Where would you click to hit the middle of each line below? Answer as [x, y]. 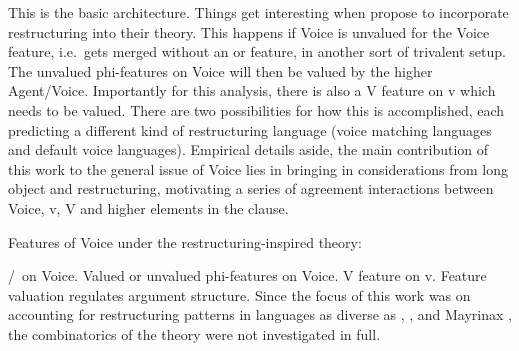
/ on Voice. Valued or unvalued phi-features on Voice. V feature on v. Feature [247, 275]
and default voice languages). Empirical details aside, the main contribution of [248, 149]
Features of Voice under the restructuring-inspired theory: [185, 241]
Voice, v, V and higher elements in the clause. [148, 207]
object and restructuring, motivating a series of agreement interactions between [251, 188]
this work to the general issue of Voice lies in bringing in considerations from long [258, 168]
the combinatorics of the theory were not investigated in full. [194, 333]
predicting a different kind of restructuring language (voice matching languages [250, 129]
